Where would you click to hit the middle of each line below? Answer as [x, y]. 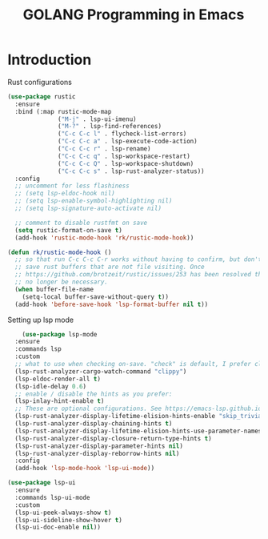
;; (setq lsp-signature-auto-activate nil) [88, 209]
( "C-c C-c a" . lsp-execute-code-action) [128, 142]
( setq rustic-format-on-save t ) [69, 230]
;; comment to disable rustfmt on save [81, 223]
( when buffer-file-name [54, 289]
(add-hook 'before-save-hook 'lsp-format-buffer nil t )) [112, 304]
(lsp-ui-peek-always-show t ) [63, 513]
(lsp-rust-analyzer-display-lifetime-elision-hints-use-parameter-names [138, 431]
